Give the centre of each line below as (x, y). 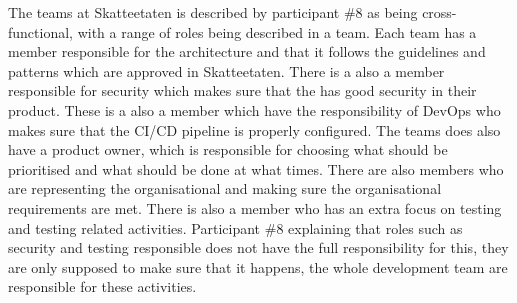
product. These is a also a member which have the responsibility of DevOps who (254, 109)
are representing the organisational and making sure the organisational (225, 188)
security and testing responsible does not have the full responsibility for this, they (258, 247)
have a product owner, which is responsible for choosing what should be (228, 149)
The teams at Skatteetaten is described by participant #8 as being (213, 12)
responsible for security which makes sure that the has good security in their (242, 90)
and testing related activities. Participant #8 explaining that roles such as (235, 227)
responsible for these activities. (102, 286)
